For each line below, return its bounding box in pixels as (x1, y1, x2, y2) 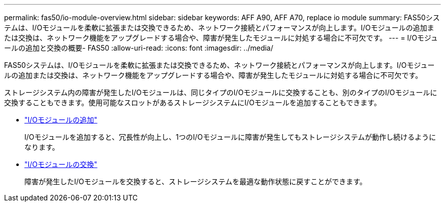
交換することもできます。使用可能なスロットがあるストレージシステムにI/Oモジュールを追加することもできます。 (4, 98, 381, 107)
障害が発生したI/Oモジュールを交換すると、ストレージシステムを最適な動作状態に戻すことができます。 (24, 177, 367, 186)
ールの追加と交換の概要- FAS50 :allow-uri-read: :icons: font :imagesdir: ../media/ (4, 44, 273, 52)
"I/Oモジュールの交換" (24, 160, 98, 169)
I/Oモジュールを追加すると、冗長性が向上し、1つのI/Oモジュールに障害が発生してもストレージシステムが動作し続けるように (24, 133, 436, 141)
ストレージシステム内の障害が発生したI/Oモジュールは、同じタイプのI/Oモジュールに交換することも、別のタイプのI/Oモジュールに (4, 88, 437, 97)
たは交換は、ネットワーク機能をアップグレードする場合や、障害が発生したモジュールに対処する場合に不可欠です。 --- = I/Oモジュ (4, 33, 438, 42)
